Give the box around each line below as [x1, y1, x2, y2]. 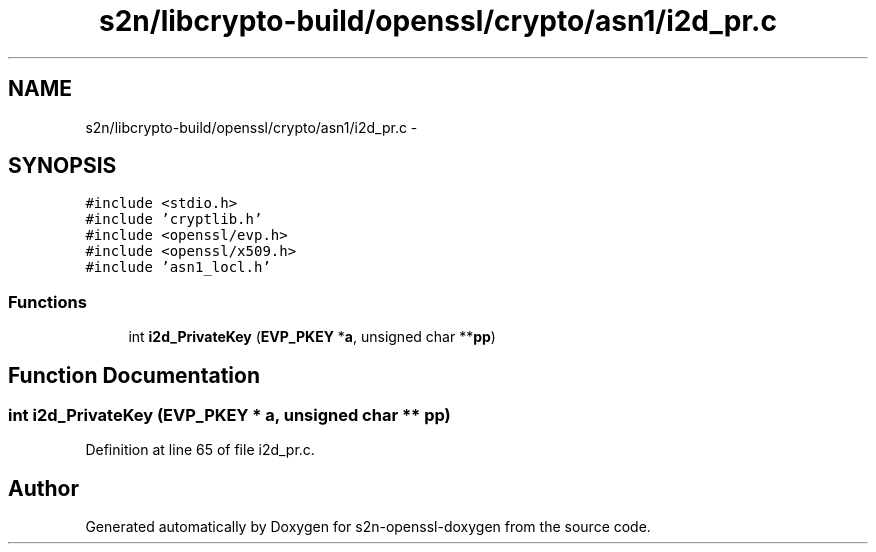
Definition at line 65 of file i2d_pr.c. [85, 441, 315, 459]
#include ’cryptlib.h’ [85, 211, 263, 228]
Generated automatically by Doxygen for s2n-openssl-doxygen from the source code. [85, 518, 651, 536]
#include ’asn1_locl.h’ [85, 259, 271, 276]
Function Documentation [8, 362, 260, 388]
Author [8, 475, 79, 501]
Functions [8, 291, 87, 312]
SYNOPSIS [8, 153, 117, 179]
